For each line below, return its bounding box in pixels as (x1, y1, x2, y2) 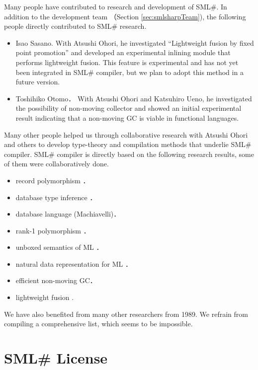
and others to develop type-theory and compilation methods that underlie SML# (4, 139, 252, 149)
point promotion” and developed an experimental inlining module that (15, 47, 231, 58)
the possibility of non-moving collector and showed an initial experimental (15, 103, 242, 113)
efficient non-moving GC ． (15, 275, 97, 286)
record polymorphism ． (15, 175, 90, 185)
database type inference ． (15, 192, 97, 202)
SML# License (4, 348, 108, 368)
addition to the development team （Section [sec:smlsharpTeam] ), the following (4, 11, 246, 21)
